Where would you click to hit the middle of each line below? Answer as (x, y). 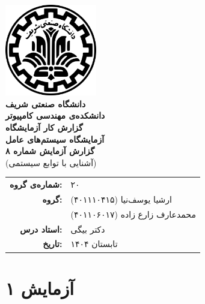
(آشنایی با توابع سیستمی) (51, 162)
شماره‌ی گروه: (36, 184)
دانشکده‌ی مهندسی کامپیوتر (55, 115)
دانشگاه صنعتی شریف (46, 103)
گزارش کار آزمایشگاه (44, 127)
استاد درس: (41, 229)
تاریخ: (53, 244)
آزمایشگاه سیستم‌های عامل (55, 139)
